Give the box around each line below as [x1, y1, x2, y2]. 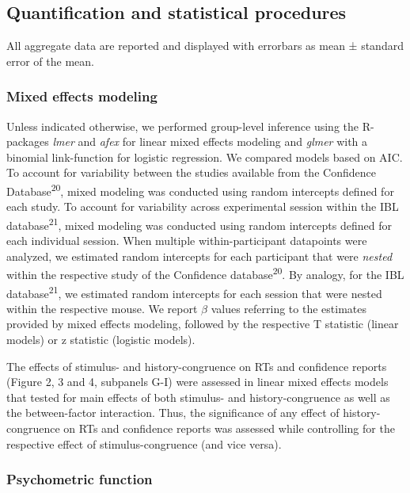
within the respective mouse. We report [6, 300, 198, 316]
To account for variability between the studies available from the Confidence [6, 164, 376, 181]
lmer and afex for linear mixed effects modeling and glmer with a [52, 133, 368, 150]
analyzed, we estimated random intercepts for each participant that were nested [6, 247, 393, 264]
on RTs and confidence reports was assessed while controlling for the [63, 419, 395, 436]
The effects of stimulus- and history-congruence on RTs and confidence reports [6, 357, 387, 374]
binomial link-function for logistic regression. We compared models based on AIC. [6, 148, 403, 165]
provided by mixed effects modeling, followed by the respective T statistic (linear [6, 315, 399, 332]
